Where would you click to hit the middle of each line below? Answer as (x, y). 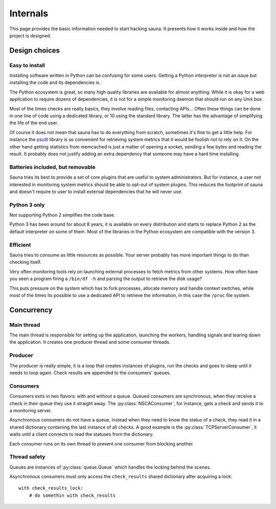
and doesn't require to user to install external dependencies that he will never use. (96, 192)
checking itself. (26, 262)
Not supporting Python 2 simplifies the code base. (62, 215)
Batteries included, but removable (52, 167)
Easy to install (27, 65)
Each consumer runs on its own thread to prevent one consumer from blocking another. (102, 443)
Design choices (35, 50)
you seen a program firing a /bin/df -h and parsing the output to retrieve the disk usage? (106, 279)
